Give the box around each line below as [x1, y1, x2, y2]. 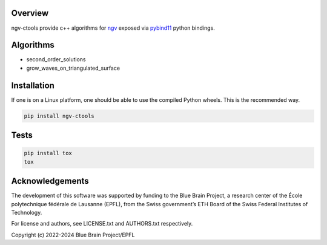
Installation [11, 80, 54, 90]
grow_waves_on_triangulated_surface [26, 64, 121, 72]
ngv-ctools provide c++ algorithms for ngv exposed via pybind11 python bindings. [11, 24, 215, 32]
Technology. [11, 209, 42, 216]
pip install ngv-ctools [24, 112, 95, 119]
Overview [11, 8, 49, 18]
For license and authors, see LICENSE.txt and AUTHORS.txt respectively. [11, 220, 193, 227]
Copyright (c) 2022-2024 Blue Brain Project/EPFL [11, 231, 135, 238]
